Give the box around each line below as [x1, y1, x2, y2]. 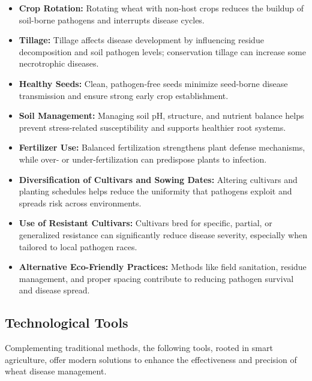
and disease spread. [19, 284, 90, 296]
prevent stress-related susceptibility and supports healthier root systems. [19, 121, 286, 133]
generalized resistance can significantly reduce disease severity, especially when [19, 228, 307, 241]
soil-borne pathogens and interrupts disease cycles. [19, 13, 205, 26]
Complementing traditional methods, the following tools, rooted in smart [5, 341, 273, 354]
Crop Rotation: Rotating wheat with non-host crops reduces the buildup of [19, 2, 304, 14]
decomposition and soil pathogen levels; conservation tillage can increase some [19, 45, 306, 58]
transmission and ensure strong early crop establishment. [19, 89, 229, 101]
